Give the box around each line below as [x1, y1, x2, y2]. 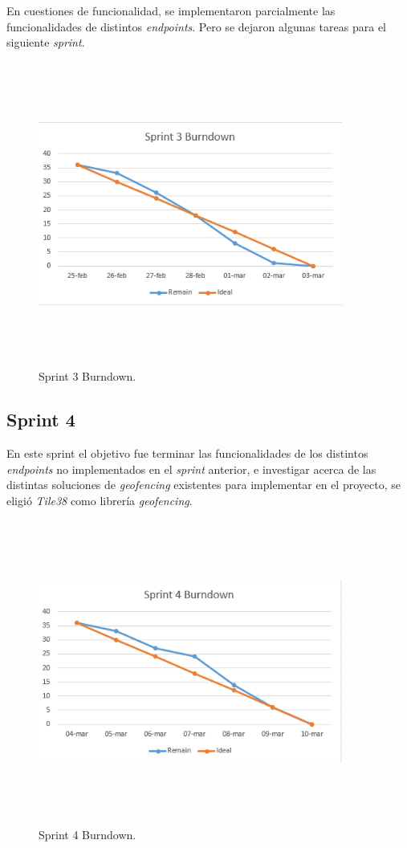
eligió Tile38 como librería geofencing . [6, 491, 193, 508]
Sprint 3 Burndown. [39, 368, 136, 385]
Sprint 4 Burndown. [39, 826, 136, 843]
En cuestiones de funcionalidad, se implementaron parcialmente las [6, 2, 336, 18]
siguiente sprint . [6, 34, 85, 51]
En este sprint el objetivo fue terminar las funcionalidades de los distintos [6, 445, 368, 462]
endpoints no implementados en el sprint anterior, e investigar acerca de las [6, 460, 376, 477]
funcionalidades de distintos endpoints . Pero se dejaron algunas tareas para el [6, 18, 386, 35]
